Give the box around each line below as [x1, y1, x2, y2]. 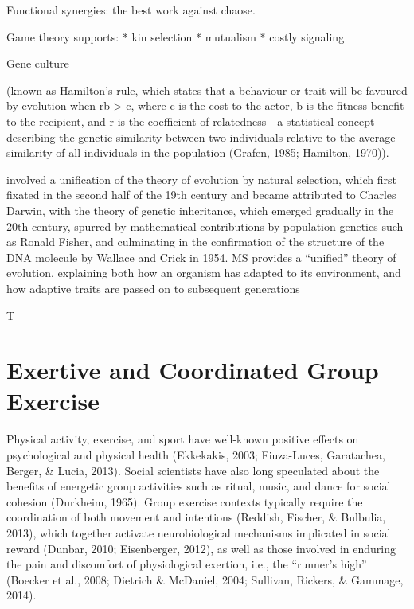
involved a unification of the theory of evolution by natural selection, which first [6, 170, 396, 187]
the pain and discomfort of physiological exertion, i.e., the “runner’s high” [6, 556, 367, 572]
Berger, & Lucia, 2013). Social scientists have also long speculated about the [6, 462, 380, 478]
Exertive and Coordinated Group [6, 353, 379, 386]
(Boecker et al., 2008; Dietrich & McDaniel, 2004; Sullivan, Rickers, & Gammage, [6, 571, 404, 588]
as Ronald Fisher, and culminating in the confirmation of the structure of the [6, 233, 385, 250]
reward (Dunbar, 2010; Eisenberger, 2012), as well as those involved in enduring [6, 540, 396, 556]
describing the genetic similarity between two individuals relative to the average [6, 128, 396, 145]
